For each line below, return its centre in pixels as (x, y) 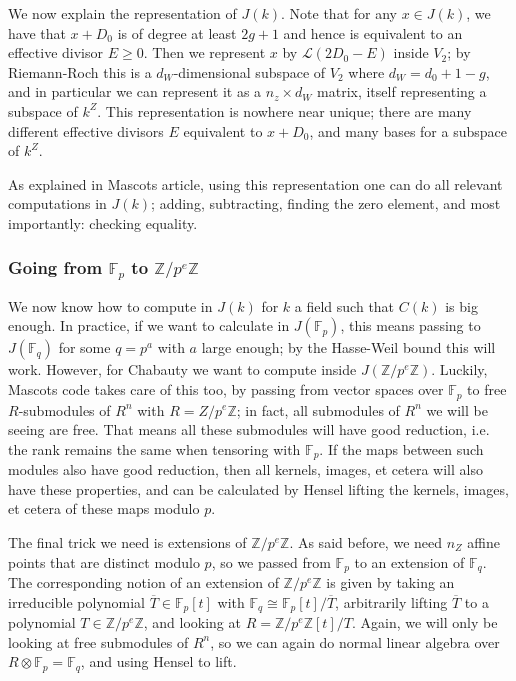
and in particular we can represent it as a (135, 91)
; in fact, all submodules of (318, 409)
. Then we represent (204, 52)
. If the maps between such (401, 448)
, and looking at (192, 622)
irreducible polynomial (77, 601)
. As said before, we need (366, 541)
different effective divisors (86, 130)
